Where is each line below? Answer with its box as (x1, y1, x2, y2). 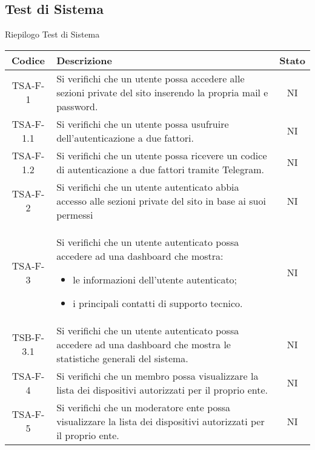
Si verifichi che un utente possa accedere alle (56, 71, 245, 85)
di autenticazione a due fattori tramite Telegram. (56, 162, 264, 176)
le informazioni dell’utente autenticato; (73, 272, 237, 286)
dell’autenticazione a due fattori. (56, 130, 194, 145)
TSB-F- (12, 330, 44, 345)
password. (56, 99, 98, 113)
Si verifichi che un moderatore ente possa (56, 400, 231, 414)
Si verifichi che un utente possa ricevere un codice (56, 148, 267, 162)
